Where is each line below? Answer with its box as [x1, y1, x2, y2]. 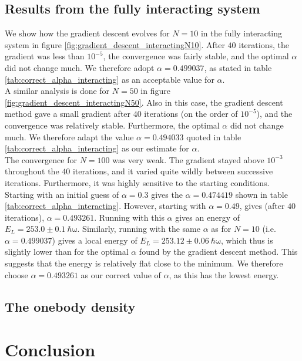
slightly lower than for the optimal [5, 245, 129, 258]
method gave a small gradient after [5, 107, 131, 120]
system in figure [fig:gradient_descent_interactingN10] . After [5, 38, 225, 50]
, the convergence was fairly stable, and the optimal [103, 50, 289, 62]
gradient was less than [5, 50, 85, 62]
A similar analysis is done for [5, 85, 110, 97]
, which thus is [220, 234, 273, 246]
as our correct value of [80, 268, 161, 281]
